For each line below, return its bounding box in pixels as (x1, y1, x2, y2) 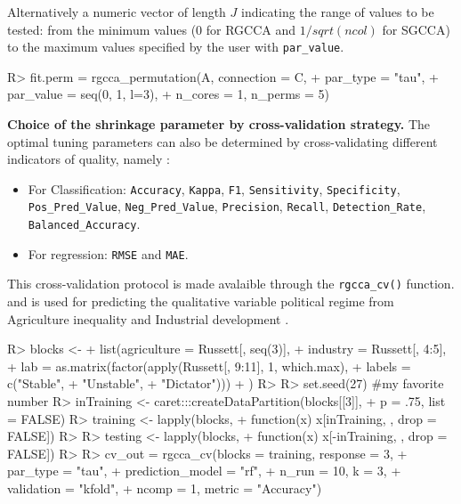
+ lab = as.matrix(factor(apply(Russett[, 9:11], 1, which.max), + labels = (7, 356, 411, 375)
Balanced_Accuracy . (28, 215, 141, 233)
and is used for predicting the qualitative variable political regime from (7, 292, 394, 311)
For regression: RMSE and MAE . (28, 244, 189, 263)
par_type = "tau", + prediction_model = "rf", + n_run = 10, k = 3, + (7, 461, 401, 480)
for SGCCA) (382, 20, 450, 38)
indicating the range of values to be (241, 3, 434, 20)
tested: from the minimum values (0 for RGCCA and (7, 20, 296, 38)
